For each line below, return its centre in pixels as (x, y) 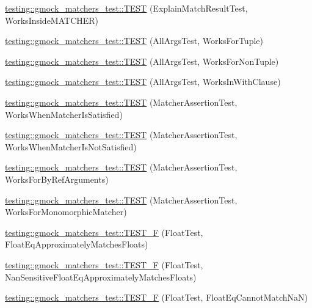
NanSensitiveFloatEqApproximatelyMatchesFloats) (101, 277)
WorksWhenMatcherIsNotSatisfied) (71, 146)
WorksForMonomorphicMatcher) (66, 212)
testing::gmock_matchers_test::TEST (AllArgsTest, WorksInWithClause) (143, 82)
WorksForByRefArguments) (57, 179)
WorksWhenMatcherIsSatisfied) (64, 114)
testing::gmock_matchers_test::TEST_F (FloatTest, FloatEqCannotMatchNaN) (157, 297)
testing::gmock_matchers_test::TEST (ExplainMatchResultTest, (126, 8)
